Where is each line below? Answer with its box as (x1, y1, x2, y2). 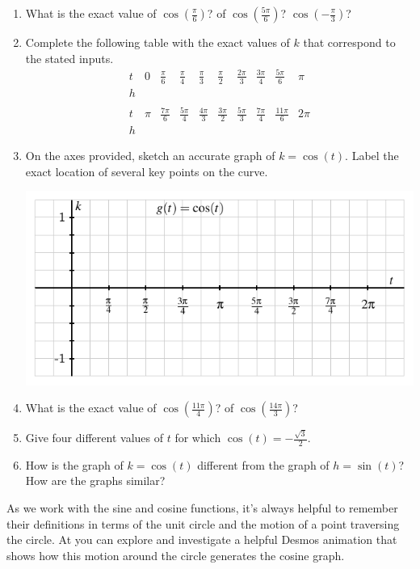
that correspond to (303, 34, 396, 50)
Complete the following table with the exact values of (25, 34, 290, 50)
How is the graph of (25, 456, 124, 473)
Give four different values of (25, 429, 163, 445)
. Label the (345, 147, 399, 164)
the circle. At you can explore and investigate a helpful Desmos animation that (6, 531, 397, 548)
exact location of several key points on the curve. (25, 162, 268, 179)
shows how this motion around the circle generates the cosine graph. (6, 546, 345, 563)
